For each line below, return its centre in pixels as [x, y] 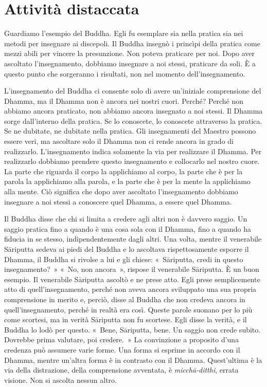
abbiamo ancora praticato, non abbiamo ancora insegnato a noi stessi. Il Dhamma [133, 111]
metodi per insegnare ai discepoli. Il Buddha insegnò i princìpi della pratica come [132, 43]
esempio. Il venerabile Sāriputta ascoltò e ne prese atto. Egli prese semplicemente [132, 279]
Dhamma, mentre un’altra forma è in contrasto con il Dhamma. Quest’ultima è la [133, 360]
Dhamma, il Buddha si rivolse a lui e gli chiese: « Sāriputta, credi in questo [124, 259]
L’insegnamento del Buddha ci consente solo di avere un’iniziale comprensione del [133, 91]
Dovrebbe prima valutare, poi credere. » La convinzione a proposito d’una [122, 339]
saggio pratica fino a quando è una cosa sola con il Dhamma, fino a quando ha [128, 228]
